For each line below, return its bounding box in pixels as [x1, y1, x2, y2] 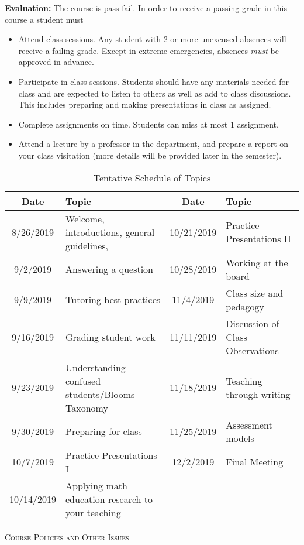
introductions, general [65, 225, 155, 239]
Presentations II [226, 232, 291, 246]
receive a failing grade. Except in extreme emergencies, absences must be [18, 44, 279, 56]
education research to [65, 492, 153, 506]
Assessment [226, 417, 272, 431]
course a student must [5, 13, 84, 25]
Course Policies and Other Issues [5, 530, 129, 543]
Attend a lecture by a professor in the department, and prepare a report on [18, 138, 289, 150]
